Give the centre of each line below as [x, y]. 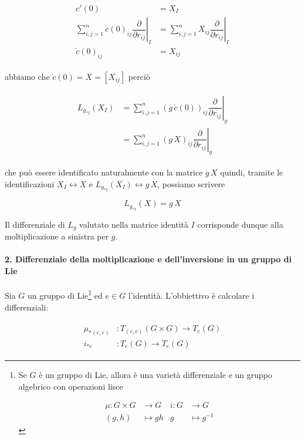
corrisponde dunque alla [240, 224]
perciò [139, 76]
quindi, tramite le [252, 172]
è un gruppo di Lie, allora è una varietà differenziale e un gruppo [156, 375]
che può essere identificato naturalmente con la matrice [104, 172]
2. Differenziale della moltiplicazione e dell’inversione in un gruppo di [148, 259]
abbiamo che [27, 76]
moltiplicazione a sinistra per [57, 236]
